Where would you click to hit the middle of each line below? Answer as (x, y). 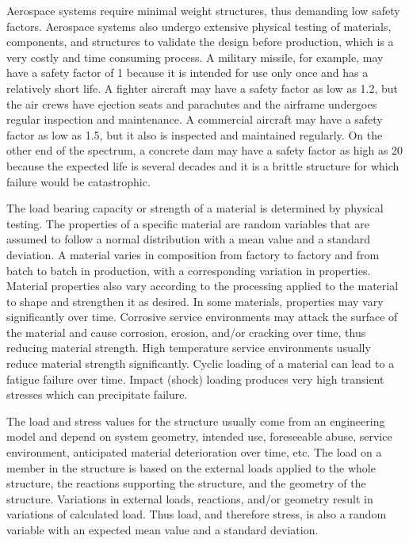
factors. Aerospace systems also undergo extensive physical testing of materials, (199, 26)
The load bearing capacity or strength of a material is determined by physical (195, 208)
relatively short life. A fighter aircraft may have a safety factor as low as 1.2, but (203, 88)
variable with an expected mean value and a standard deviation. (162, 530)
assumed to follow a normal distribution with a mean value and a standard (188, 239)
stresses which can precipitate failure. (97, 394)
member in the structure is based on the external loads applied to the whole (191, 467)
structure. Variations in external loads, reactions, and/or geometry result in (190, 498)
